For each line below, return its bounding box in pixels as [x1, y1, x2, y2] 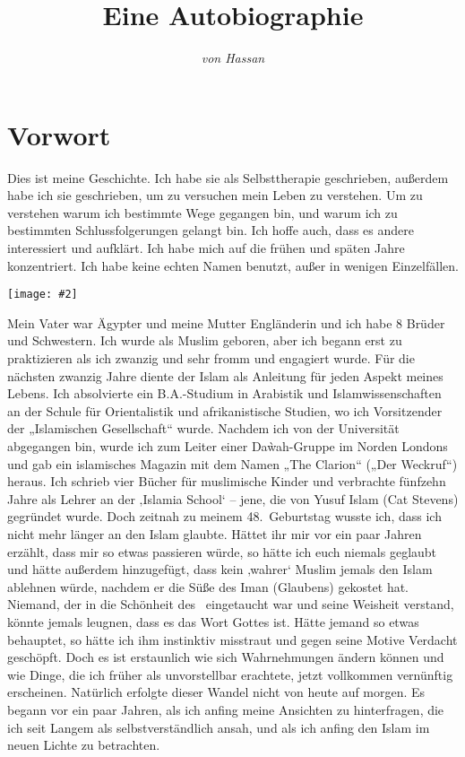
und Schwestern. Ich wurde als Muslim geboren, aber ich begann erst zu [7, 331, 402, 350]
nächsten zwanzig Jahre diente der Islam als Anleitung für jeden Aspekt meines [7, 366, 443, 385]
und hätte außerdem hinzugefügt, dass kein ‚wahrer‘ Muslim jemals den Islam [7, 560, 433, 579]
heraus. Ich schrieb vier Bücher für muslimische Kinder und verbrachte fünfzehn [7, 472, 446, 491]
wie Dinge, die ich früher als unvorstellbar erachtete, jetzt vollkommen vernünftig [7, 665, 453, 683]
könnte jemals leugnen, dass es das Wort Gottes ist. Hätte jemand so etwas [7, 612, 419, 631]
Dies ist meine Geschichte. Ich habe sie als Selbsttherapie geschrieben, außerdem [7, 168, 449, 187]
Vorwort [7, 116, 111, 152]
